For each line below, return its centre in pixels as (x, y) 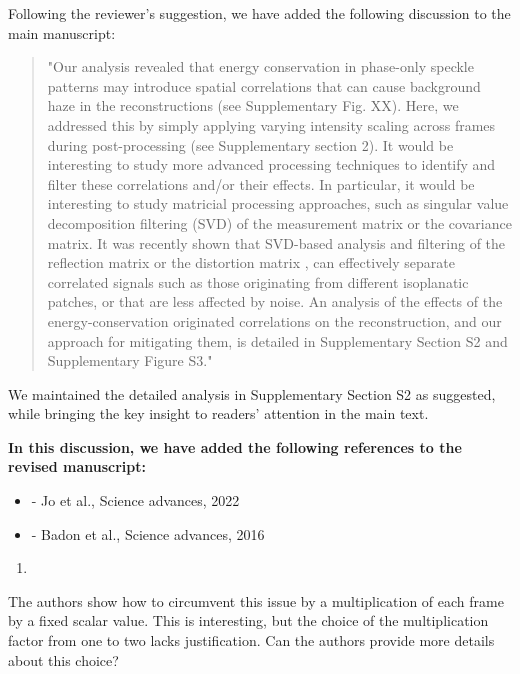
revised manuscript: (77, 466)
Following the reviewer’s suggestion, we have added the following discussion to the (259, 13)
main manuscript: (62, 32)
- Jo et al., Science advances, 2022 (135, 500)
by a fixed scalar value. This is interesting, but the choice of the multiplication (248, 620)
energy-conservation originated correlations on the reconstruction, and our (274, 320)
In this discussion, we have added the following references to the (235, 446)
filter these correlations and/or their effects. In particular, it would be (261, 183)
